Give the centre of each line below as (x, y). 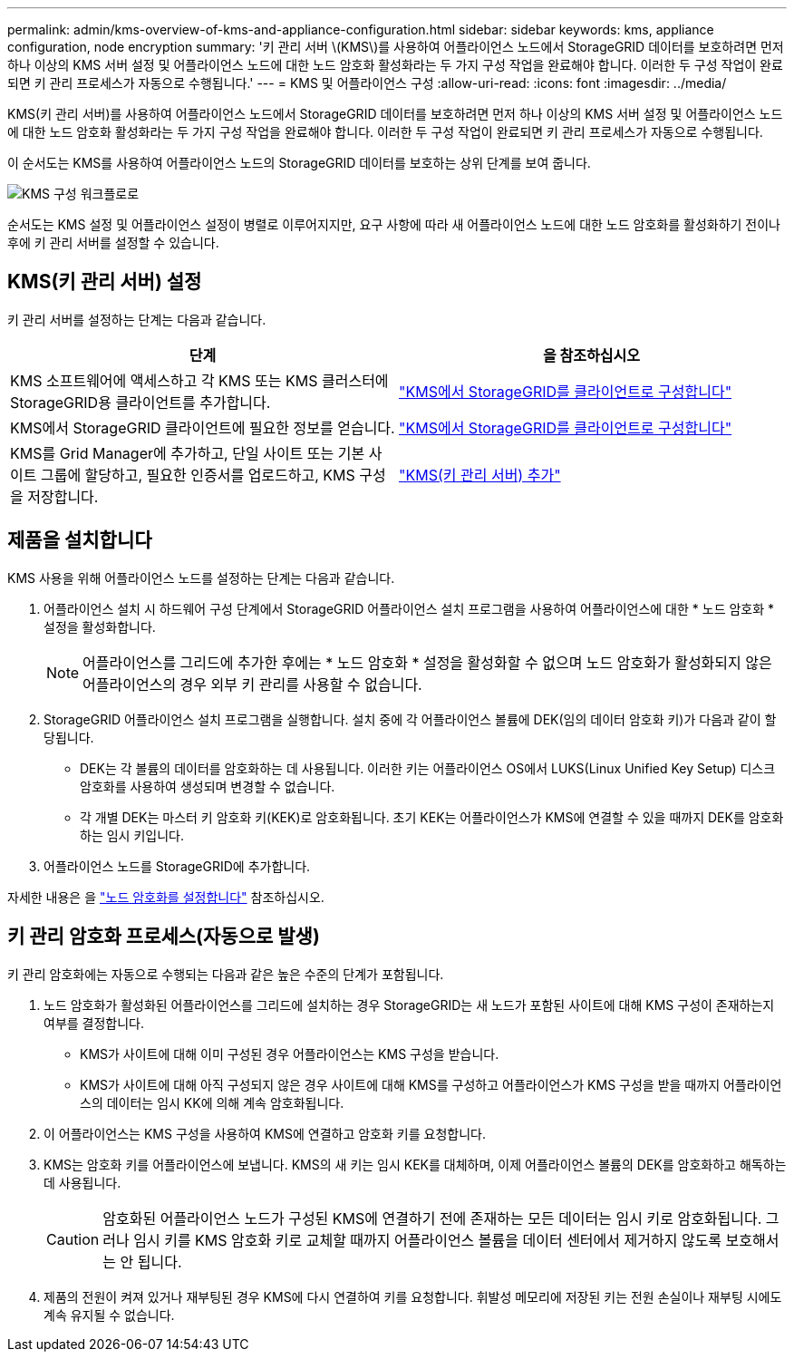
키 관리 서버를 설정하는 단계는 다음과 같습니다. (137, 319)
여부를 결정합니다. (94, 1023)
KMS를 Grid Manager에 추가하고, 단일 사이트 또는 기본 (188, 453)
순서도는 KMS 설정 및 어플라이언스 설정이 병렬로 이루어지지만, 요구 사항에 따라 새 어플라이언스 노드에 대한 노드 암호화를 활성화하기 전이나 (394, 224)
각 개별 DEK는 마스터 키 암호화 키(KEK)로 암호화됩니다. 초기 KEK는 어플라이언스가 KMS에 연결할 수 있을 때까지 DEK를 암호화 (432, 817)
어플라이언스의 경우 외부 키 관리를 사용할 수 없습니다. (252, 684)
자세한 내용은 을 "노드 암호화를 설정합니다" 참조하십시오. (166, 897)
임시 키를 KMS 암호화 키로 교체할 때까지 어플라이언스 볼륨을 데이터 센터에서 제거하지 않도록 (428, 1240)
